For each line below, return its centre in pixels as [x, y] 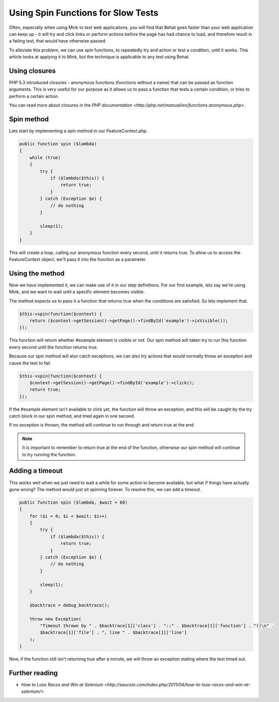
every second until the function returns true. [54, 347]
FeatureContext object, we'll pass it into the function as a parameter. [78, 259]
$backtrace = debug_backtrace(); [70, 605]
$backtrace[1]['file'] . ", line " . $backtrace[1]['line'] [113, 632]
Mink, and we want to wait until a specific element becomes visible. [77, 292]
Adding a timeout [36, 471]
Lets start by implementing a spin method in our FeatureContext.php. [78, 131]
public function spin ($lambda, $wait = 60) [74, 502]
